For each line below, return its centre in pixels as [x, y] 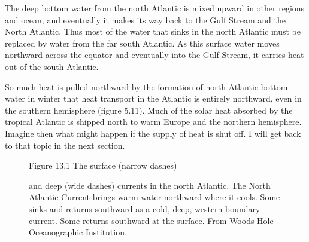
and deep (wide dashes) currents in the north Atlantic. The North [150, 185]
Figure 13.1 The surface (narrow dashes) [103, 165]
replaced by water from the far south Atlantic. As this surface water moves [142, 43]
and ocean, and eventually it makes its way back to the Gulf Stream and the [145, 19]
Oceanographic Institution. [78, 232]
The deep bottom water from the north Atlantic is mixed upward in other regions [155, 8]
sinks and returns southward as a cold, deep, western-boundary [145, 208]
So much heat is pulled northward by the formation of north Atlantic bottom [146, 86]
